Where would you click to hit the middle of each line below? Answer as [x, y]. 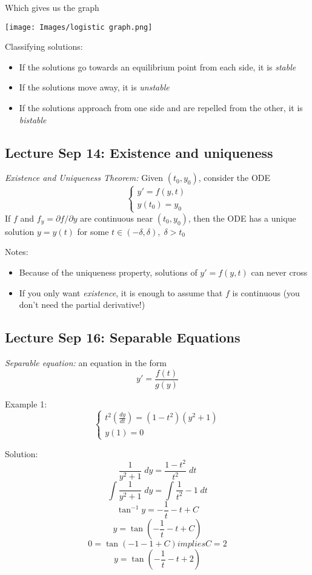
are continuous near [117, 218]
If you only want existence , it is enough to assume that [121, 292]
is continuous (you [266, 292]
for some [93, 231]
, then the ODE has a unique [242, 218]
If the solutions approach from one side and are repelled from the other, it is [161, 108]
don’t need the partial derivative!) [82, 305]
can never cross [279, 272]
